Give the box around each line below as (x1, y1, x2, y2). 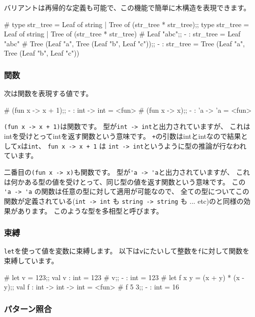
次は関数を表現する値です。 (4, 88, 93, 98)
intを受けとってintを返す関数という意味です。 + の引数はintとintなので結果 (4, 131, 241, 141)
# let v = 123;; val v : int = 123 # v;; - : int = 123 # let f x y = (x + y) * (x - (4, 272, 245, 282)
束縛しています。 (4, 255, 58, 265)
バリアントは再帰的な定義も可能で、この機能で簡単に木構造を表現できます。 (4, 2, 251, 12)
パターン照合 (4, 302, 52, 315)
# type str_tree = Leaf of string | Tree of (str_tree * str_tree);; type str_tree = (4, 19, 249, 29)
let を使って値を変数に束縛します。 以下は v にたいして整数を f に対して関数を (4, 246, 250, 256)
